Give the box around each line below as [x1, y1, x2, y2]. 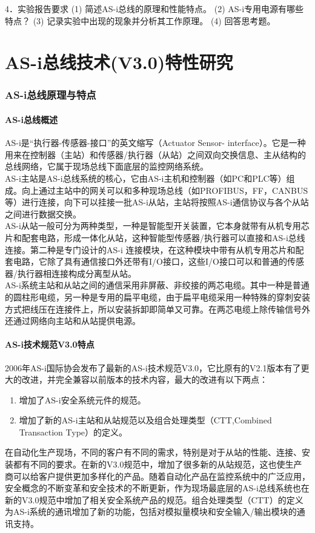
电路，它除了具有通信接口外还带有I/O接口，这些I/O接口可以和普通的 [13, 255, 287, 268]
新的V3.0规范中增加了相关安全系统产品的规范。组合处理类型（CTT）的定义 [5, 493, 303, 506]
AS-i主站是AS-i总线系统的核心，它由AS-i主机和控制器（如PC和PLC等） [5, 171, 287, 184]
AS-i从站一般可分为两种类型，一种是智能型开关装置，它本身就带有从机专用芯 [5, 219, 310, 232]
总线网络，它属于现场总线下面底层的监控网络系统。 [5, 160, 208, 173]
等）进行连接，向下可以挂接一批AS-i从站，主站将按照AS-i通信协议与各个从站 [5, 196, 309, 208]
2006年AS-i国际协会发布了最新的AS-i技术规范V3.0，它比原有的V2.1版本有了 [5, 361, 301, 374]
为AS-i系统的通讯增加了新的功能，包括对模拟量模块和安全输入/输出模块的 [5, 505, 297, 518]
